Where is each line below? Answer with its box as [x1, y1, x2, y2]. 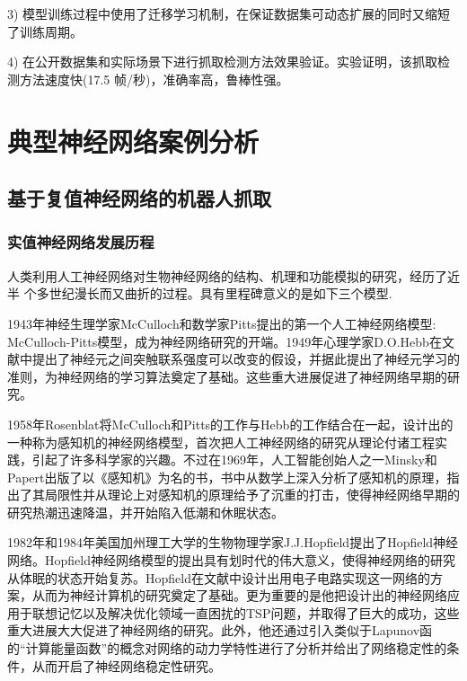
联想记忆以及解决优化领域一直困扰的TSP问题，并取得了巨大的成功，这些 [31, 603, 460, 622]
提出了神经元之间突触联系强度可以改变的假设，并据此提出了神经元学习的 [31, 349, 460, 368]
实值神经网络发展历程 [7, 231, 154, 253]
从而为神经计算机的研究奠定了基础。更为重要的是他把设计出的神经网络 [31, 586, 447, 605]
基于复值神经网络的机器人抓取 [7, 184, 271, 212]
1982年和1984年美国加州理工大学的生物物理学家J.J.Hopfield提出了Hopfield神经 [7, 533, 459, 552]
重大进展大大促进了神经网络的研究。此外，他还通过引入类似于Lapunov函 [7, 621, 433, 640]
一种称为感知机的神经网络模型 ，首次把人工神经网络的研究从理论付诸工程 [7, 432, 435, 451]
